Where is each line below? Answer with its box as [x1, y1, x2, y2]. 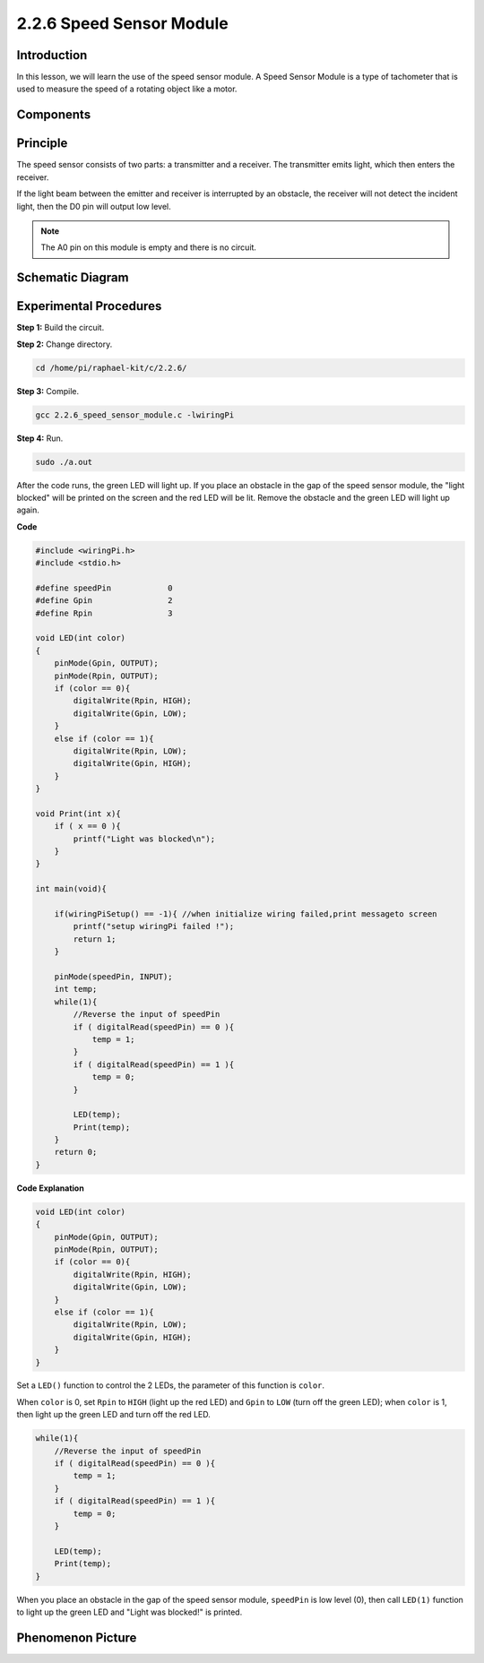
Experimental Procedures [16, 298, 162, 314]
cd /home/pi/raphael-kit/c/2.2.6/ [35, 363, 187, 373]
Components [16, 108, 91, 123]
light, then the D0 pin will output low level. [16, 201, 172, 211]
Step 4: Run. [16, 433, 64, 444]
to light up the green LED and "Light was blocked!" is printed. [16, 1607, 243, 1617]
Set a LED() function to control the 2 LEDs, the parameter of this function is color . [16, 1380, 325, 1391]
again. [16, 504, 40, 515]
